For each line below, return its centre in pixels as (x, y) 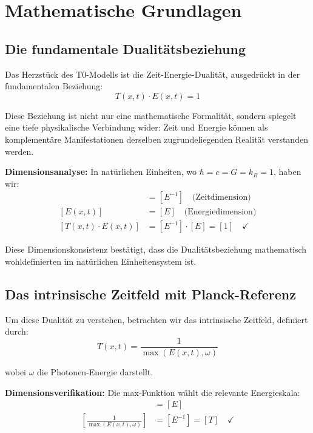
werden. (19, 151)
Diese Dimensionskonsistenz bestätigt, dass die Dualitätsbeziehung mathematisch (156, 249)
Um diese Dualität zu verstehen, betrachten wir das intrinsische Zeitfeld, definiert (156, 319)
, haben (288, 172)
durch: (17, 331)
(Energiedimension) (220, 212)
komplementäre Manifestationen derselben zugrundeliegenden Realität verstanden (156, 139)
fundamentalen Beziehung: (54, 86)
